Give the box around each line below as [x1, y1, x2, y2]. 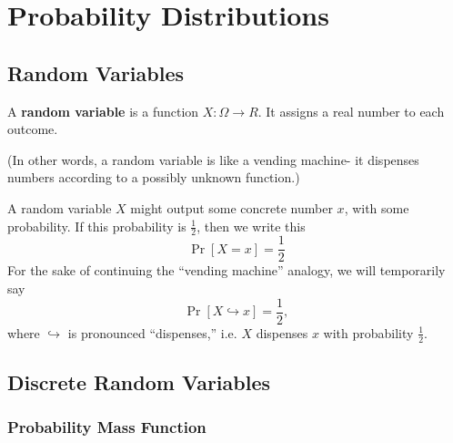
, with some [344, 198, 409, 217]
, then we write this [196, 216, 306, 235]
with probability [323, 323, 414, 342]
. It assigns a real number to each [257, 101, 445, 120]
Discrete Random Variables [7, 367, 271, 396]
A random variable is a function [7, 101, 199, 120]
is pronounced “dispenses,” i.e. [67, 323, 237, 342]
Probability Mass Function [7, 416, 206, 438]
